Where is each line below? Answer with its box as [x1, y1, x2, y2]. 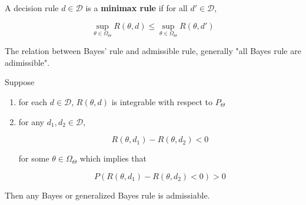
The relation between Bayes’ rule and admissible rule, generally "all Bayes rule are [5, 45, 301, 57]
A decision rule [5, 2, 59, 14]
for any [18, 115, 45, 127]
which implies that [79, 152, 147, 164]
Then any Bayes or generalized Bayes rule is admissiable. [5, 189, 210, 201]
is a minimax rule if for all [85, 2, 188, 14]
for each [18, 96, 48, 107]
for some [18, 152, 49, 164]
